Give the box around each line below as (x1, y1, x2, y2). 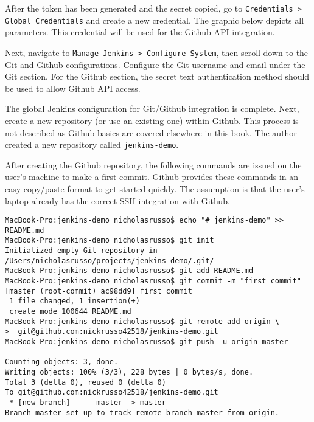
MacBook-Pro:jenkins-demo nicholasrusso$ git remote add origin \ (5, 317, 280, 326)
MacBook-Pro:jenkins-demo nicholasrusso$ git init (5, 236, 214, 245)
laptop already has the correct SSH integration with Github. (5, 194, 230, 207)
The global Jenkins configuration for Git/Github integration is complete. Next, (5, 102, 299, 115)
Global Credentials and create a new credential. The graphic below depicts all (5, 13, 304, 26)
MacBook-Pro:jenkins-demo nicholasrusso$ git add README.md (5, 266, 254, 275)
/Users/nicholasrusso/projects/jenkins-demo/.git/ (5, 256, 214, 265)
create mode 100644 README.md (9, 307, 131, 316)
